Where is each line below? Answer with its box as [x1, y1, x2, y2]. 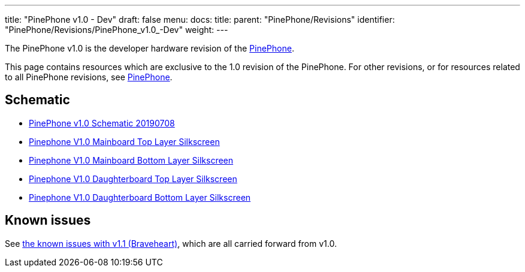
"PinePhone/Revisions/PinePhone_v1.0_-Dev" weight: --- [5, 25, 228, 35]
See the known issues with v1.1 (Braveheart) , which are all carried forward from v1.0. [5, 238, 337, 249]
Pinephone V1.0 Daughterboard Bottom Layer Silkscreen [29, 192, 251, 203]
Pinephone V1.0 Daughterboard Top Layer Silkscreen [29, 173, 237, 184]
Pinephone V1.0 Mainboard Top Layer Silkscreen [29, 136, 220, 147]
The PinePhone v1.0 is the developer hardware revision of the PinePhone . [5, 43, 294, 53]
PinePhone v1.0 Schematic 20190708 [29, 117, 175, 128]
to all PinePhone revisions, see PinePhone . [5, 72, 173, 82]
